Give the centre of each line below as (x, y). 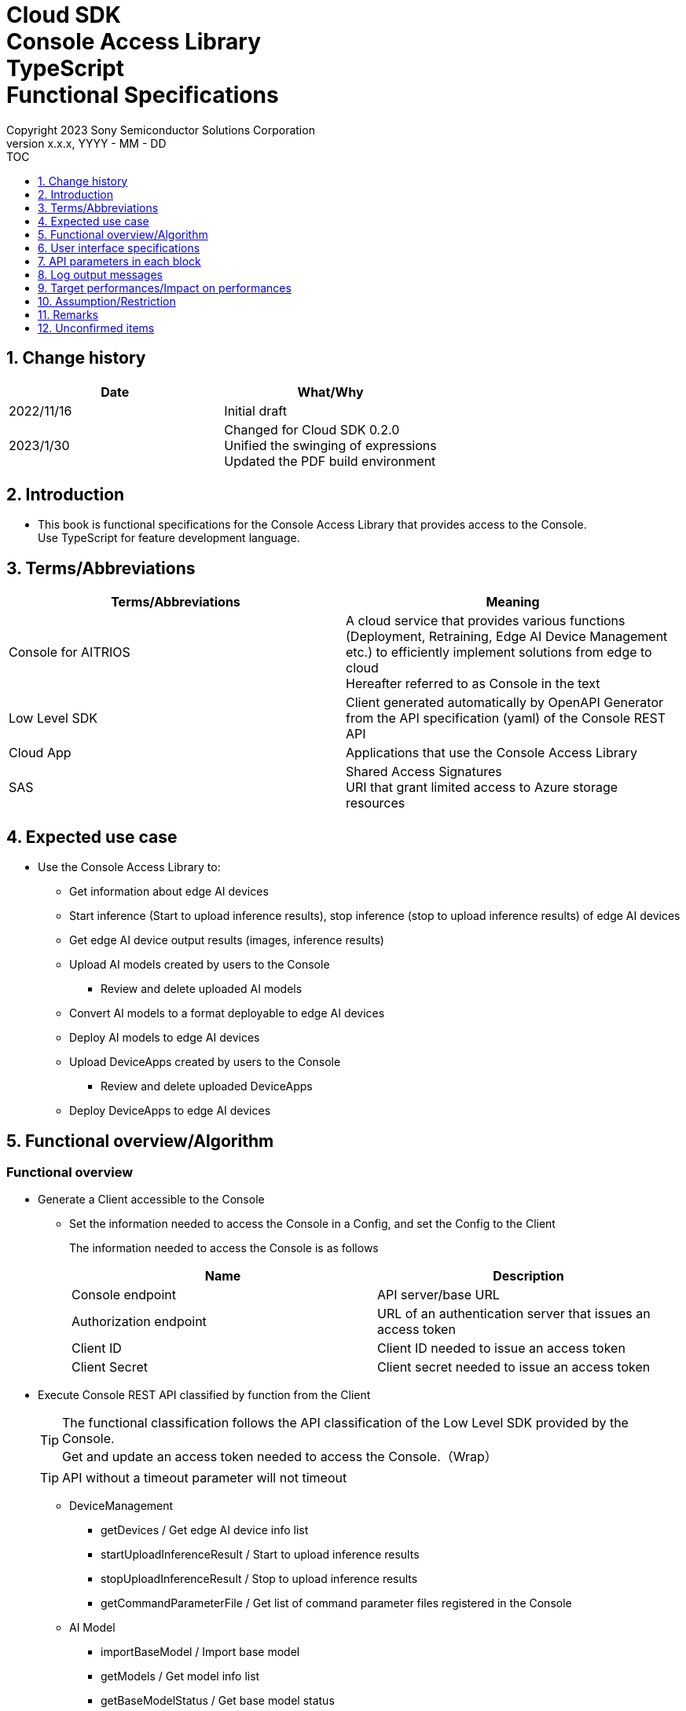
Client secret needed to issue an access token (514, 1367)
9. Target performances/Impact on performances (165, 288)
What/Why (330, 392)
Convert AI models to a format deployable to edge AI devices (227, 1013)
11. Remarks (68, 314)
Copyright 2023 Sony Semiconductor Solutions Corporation (161, 130)
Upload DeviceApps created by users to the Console (205, 1062)
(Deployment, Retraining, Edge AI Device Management (507, 637)
